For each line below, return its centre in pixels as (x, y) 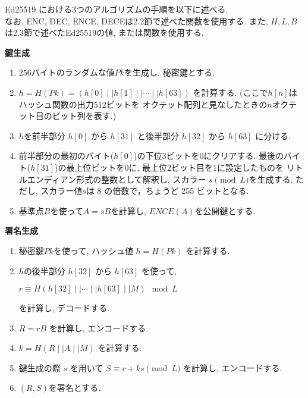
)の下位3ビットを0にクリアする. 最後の (208, 156)
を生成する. (271, 179)
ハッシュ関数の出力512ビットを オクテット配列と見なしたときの (143, 104)
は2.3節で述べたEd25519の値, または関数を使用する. (104, 32)
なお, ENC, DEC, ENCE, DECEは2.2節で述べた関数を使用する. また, (136, 21)
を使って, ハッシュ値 (93, 250)
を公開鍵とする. (225, 210)
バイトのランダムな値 (73, 72)
